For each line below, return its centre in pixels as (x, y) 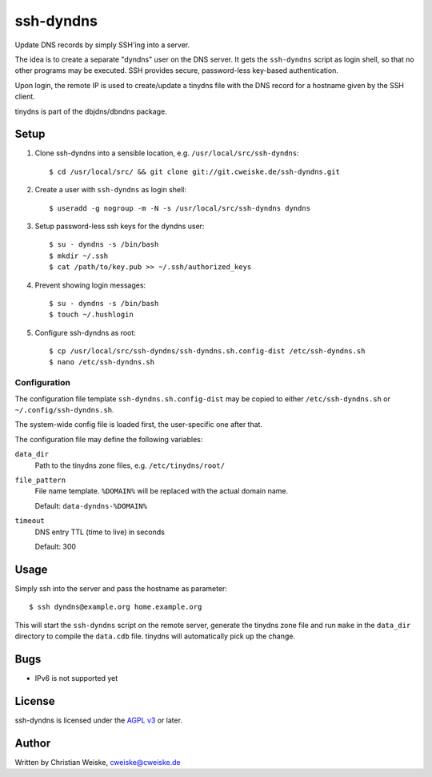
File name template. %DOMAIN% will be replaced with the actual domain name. (162, 491)
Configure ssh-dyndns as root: (85, 332)
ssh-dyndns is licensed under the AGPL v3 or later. (99, 720)
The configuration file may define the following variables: (109, 439)
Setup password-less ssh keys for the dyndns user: (120, 226)
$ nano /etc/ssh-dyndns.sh (102, 362)
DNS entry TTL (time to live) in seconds (100, 532)
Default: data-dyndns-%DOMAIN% (91, 505)
